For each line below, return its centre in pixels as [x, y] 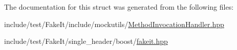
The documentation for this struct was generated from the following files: [119, 7]
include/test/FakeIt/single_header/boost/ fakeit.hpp [86, 41]
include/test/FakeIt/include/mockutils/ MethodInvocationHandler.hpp [114, 24]
